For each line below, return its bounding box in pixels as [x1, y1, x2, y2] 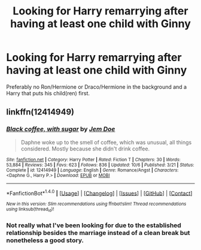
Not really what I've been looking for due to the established [6, 221, 181, 229]
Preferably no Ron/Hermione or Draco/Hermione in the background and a [6, 83, 187, 91]
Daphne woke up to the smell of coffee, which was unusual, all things [20, 138, 192, 146]
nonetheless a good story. [6, 236, 84, 244]
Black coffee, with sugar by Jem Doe [6, 125, 115, 133]
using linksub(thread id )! [6, 206, 54, 213]
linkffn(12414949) [6, 107, 75, 118]
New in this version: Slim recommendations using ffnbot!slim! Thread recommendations [6, 201, 187, 207]
